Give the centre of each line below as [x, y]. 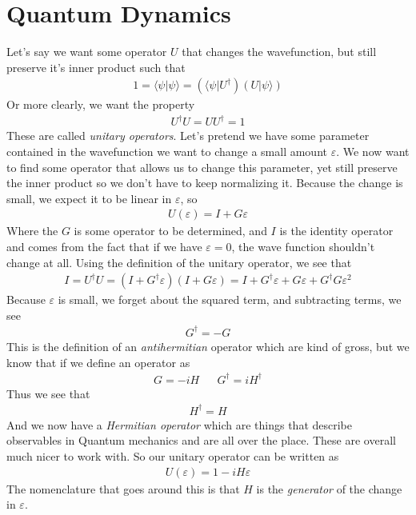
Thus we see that [48, 393]
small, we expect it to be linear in [89, 198]
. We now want [373, 152]
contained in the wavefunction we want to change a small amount [167, 152]
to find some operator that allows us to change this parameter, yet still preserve [202, 167]
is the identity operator [336, 231]
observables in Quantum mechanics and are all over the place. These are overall [201, 440]
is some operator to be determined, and [170, 231]
